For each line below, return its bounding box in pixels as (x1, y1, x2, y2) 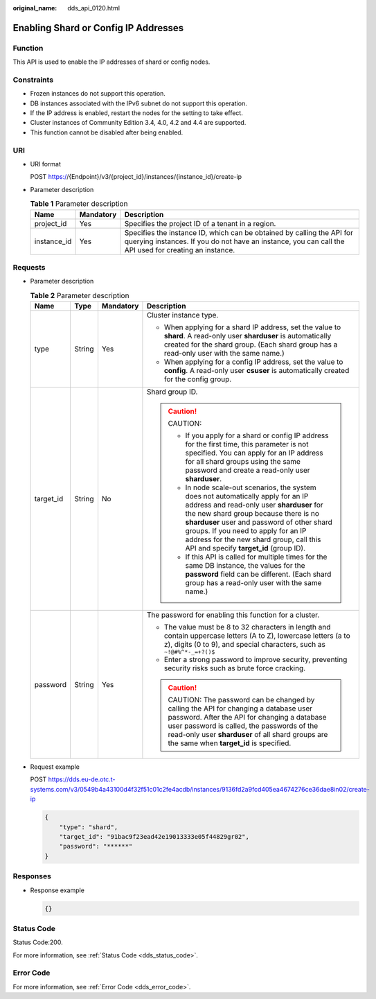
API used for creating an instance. (124, 245, 235, 254)
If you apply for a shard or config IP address (185, 431, 329, 440)
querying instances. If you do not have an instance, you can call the (124, 236, 346, 246)
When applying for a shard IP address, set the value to (163, 322, 341, 332)
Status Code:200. (12, 938, 63, 946)
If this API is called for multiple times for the (185, 552, 328, 562)
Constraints (12, 75, 54, 85)
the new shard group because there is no (185, 509, 320, 519)
